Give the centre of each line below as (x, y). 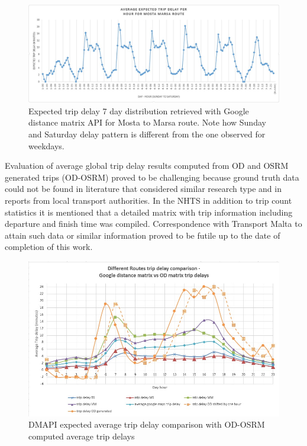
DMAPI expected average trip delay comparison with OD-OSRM (147, 424)
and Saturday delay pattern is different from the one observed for (147, 134)
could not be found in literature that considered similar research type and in (143, 189)
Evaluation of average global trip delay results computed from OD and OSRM (147, 166)
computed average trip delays (82, 436)
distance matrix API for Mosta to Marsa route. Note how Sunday (147, 122)
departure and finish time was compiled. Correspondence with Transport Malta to (153, 224)
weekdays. (46, 145)
